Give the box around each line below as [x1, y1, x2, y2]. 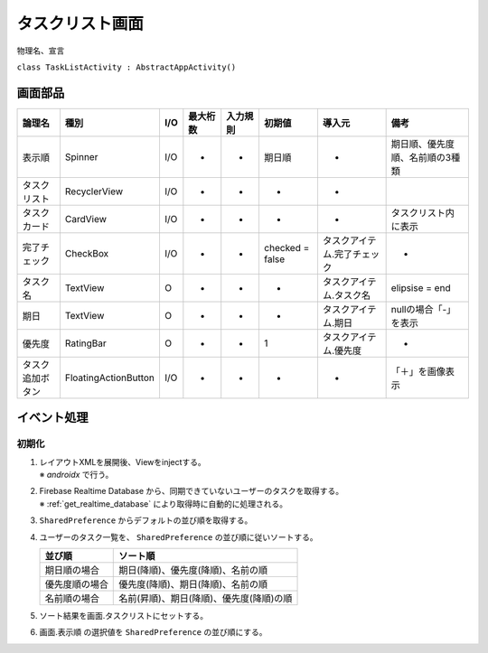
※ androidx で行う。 [39, 470, 114, 480]
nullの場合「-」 [390, 303, 456, 315]
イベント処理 [16, 410, 89, 425]
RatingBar [64, 337, 108, 350]
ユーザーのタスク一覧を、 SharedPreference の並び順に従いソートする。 [39, 531, 318, 542]
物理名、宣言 [16, 45, 65, 56]
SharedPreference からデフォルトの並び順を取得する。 [39, 515, 253, 526]
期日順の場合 [44, 564, 99, 576]
